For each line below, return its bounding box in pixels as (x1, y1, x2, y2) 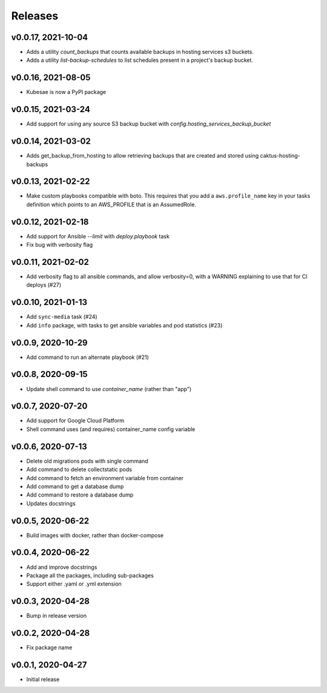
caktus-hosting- (260, 152, 300, 159)
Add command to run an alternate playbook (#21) (26, 353, 149, 361)
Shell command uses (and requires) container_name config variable (26, 425, 196, 433)
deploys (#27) (26, 281, 62, 289)
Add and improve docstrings (26, 563, 97, 571)
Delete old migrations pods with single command (26, 457, 148, 464)
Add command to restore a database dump (26, 491, 134, 498)
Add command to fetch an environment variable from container (26, 474, 184, 481)
